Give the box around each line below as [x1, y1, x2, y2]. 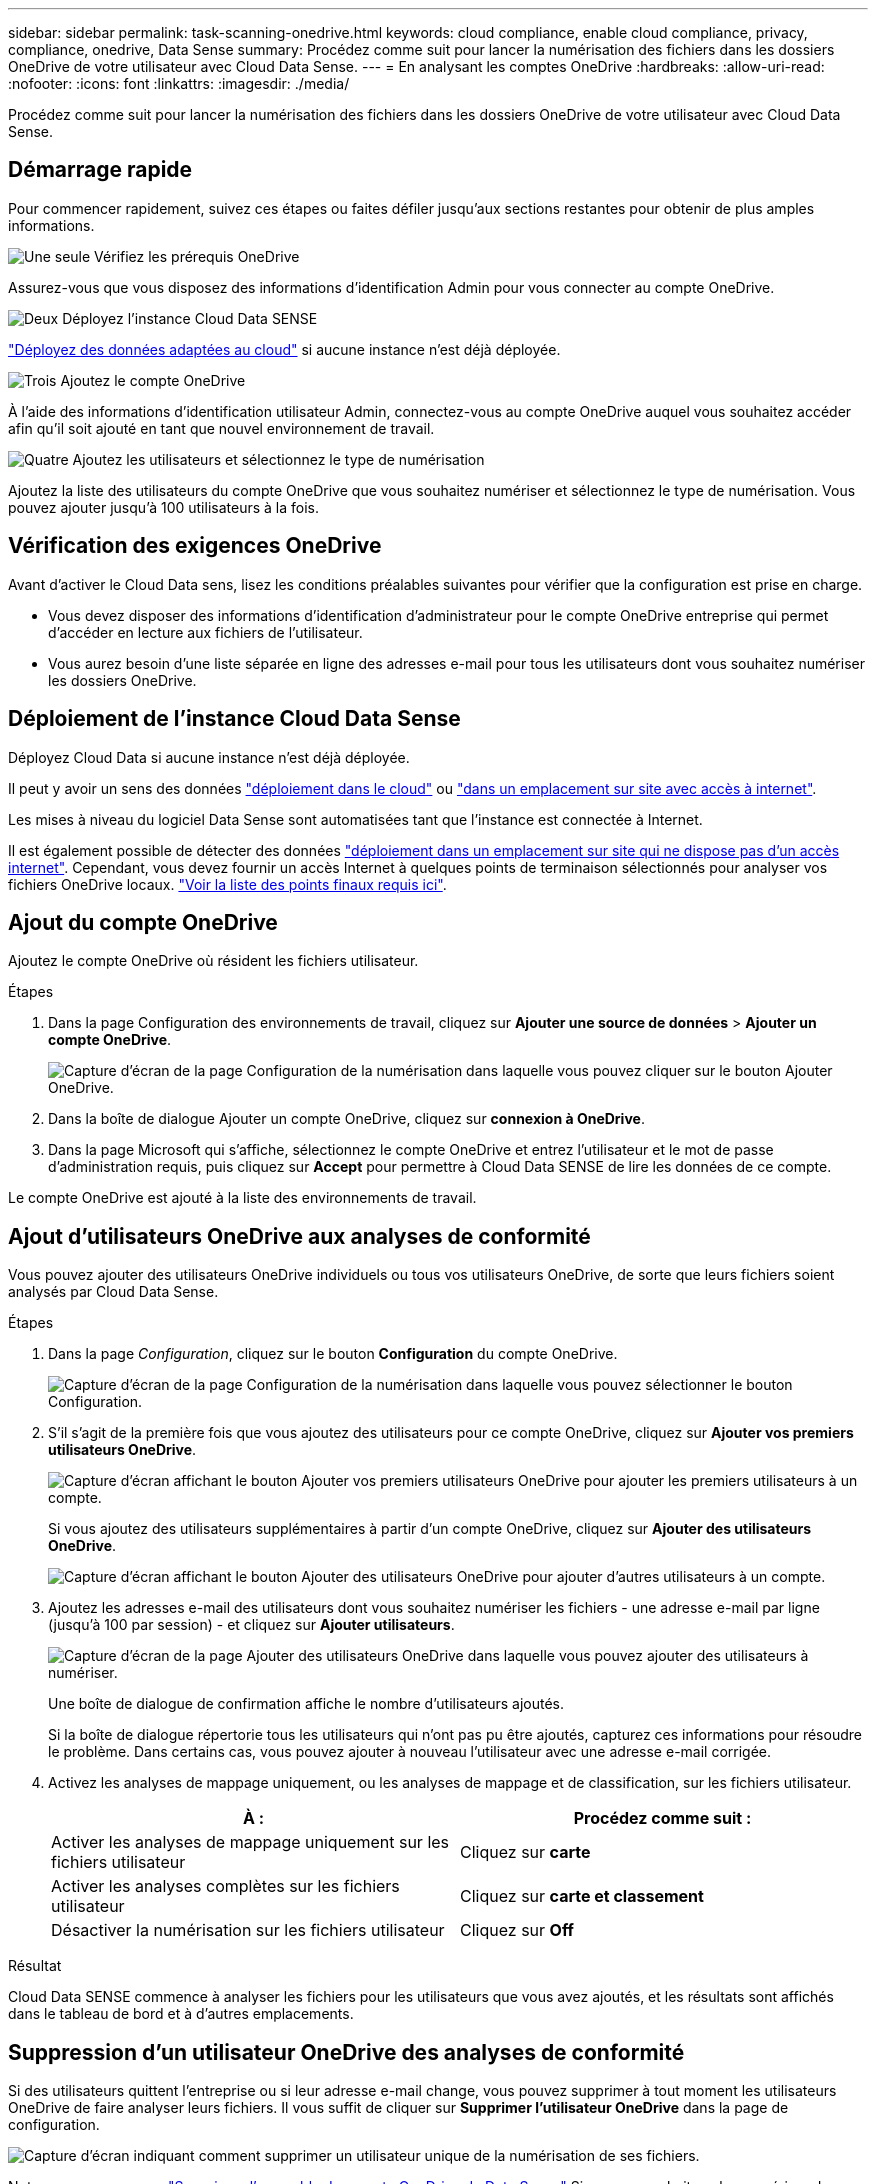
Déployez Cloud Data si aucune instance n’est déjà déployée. [8, 748, 410, 766]
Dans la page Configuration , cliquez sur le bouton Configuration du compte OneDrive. [48, 1345, 618, 1363]
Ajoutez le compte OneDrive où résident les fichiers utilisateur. [8, 952, 419, 970]
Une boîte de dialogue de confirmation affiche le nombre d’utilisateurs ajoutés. [48, 1695, 564, 1713]
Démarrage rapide [8, 157, 193, 183]
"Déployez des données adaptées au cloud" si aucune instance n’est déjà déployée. [8, 340, 561, 358]
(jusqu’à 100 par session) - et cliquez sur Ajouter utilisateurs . [48, 1616, 455, 1634]
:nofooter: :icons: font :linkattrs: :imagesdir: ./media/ [8, 75, 350, 92]
